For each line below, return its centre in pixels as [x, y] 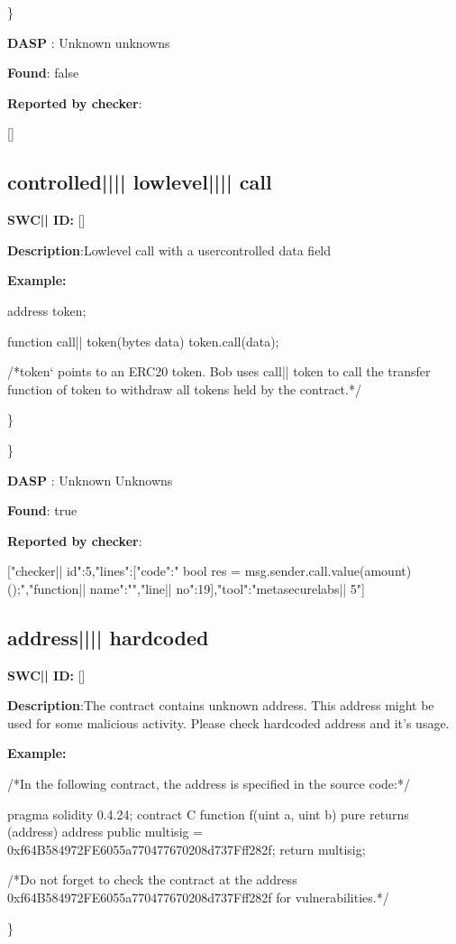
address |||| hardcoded [108, 637]
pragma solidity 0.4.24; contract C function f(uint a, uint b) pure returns [208, 814]
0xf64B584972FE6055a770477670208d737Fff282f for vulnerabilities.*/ [198, 898]
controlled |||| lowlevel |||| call [140, 182]
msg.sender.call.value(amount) [328, 571]
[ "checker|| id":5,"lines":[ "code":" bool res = [124, 571]
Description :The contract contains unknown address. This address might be [221, 705]
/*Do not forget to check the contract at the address [152, 879]
